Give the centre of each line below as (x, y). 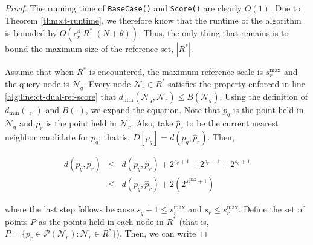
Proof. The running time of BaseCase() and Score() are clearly (124, 8)
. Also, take (152, 123)
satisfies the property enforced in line (237, 83)
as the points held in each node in (101, 221)
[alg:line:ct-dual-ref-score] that (61, 96)
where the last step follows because (69, 209)
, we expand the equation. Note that (153, 109)
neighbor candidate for (47, 137)
